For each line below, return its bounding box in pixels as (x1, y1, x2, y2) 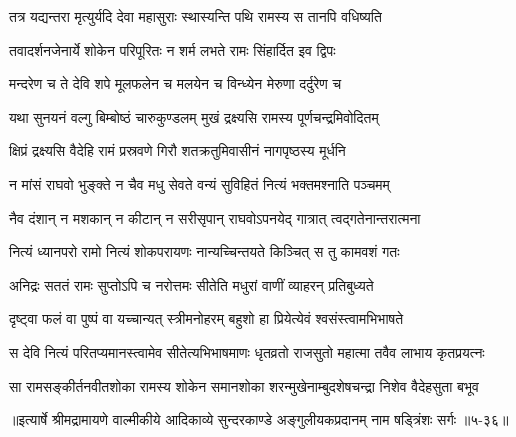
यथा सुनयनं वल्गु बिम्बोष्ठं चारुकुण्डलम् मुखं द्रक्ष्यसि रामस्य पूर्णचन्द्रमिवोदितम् (9, 106, 379, 127)
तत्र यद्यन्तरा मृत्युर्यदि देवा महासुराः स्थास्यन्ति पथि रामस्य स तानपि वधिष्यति (9, 6, 382, 26)
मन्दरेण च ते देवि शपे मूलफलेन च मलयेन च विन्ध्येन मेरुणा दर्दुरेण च (9, 73, 342, 94)
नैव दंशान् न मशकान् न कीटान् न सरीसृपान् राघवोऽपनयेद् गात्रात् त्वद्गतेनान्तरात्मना (9, 207, 421, 228)
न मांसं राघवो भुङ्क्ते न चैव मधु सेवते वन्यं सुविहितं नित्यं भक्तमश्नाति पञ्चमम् (9, 173, 390, 194)
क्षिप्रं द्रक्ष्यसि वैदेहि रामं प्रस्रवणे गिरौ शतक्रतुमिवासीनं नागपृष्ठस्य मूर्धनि (9, 140, 346, 161)
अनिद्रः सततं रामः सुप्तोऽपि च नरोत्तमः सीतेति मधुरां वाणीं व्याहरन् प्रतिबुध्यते (9, 274, 374, 295)
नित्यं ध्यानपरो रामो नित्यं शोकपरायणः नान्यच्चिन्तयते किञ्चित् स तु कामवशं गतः (9, 241, 400, 262)
